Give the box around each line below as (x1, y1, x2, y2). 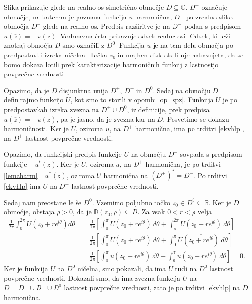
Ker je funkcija (4, 263, 48, 273)
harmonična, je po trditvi (145, 158, 221, 169)
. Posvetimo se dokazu (163, 114, 229, 124)
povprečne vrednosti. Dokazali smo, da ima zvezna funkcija (4, 273, 181, 283)
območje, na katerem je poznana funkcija (4, 11, 127, 21)
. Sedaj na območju (153, 85, 211, 95)
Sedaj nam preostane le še (4, 197, 81, 207)
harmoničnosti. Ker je (4, 123, 69, 133)
